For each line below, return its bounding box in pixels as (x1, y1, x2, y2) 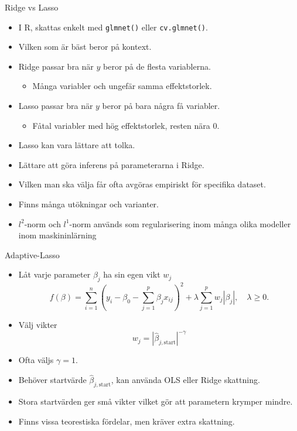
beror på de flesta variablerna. (103, 60, 211, 72)
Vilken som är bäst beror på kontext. (18, 40, 152, 53)
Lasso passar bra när (18, 100, 93, 112)
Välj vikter (18, 319, 57, 331)
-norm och (24, 217, 61, 230)
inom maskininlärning (18, 229, 97, 241)
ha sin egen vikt (103, 268, 161, 281)
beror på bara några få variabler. (102, 100, 220, 112)
